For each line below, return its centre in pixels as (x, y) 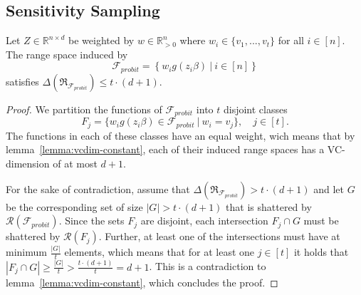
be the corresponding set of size (74, 206)
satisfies (22, 81)
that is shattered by (269, 206)
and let (329, 188)
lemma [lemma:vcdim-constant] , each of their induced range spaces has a (165, 149)
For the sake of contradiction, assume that (98, 188)
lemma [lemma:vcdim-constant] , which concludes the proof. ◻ (142, 282)
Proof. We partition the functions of (84, 109)
